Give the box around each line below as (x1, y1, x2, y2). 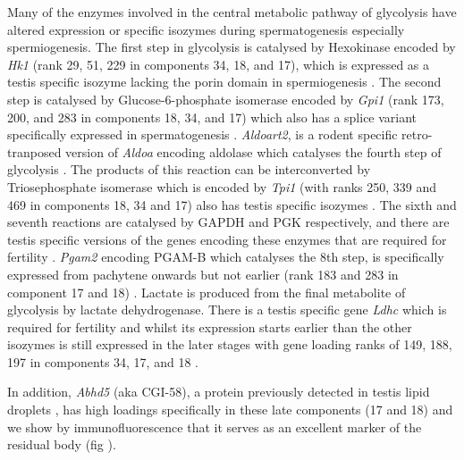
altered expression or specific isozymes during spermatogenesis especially (7, 20, 405, 38)
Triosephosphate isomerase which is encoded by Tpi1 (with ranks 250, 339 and (7, 177, 437, 196)
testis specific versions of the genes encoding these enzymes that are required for (7, 230, 447, 248)
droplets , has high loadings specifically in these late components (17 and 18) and (7, 400, 453, 419)
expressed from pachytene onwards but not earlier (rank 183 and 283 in (7, 264, 399, 283)
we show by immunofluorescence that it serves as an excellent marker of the (7, 417, 422, 436)
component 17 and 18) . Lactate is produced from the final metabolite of (7, 282, 406, 301)
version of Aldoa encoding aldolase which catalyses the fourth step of (65, 142, 442, 161)
